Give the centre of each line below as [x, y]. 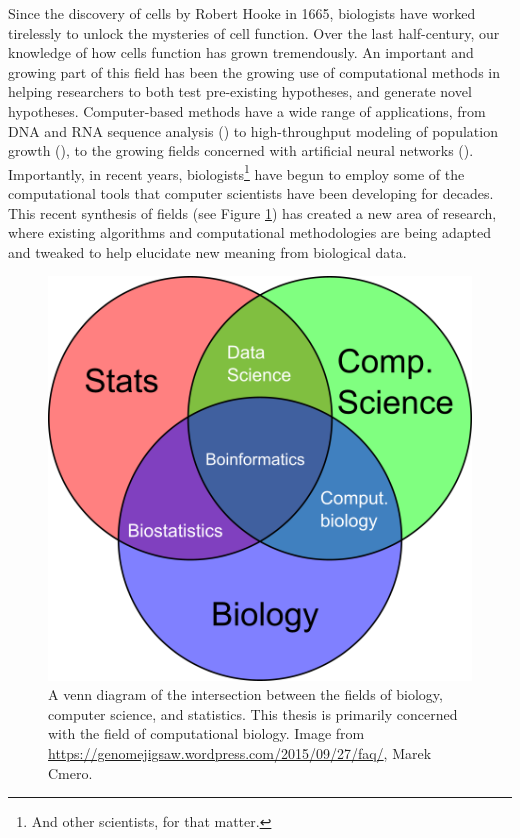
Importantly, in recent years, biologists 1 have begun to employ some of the [236, 172]
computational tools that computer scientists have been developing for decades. [251, 193]
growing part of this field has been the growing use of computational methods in [254, 71]
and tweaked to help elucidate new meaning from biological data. [207, 251]
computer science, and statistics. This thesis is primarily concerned [253, 713]
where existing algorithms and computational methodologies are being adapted [249, 232]
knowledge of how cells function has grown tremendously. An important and [241, 52]
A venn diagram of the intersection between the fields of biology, [245, 694]
